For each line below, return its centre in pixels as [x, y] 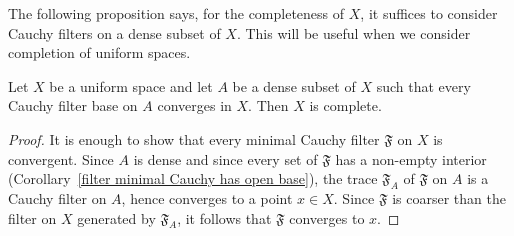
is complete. [345, 105]
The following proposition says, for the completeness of [176, 13]
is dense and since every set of [225, 158]
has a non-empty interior [411, 158]
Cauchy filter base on [73, 105]
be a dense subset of [294, 85]
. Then [268, 105]
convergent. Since [61, 158]
